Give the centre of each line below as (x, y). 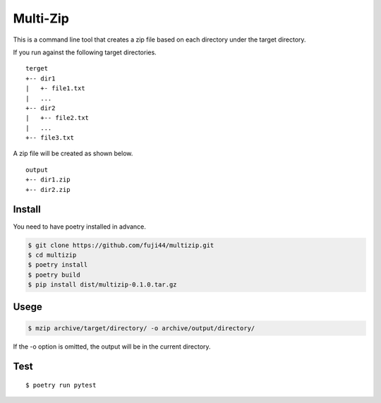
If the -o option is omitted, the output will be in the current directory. (112, 347)
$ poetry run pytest (61, 385)
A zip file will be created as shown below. (73, 154)
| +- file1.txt (55, 89)
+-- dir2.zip (48, 190)
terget (37, 68)
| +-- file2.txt (58, 118)
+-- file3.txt (50, 138)
